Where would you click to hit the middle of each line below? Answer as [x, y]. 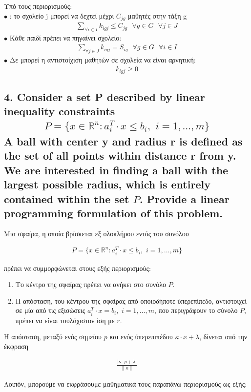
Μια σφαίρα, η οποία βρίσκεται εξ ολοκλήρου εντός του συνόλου [96, 233]
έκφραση [16, 346]
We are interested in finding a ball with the [116, 170]
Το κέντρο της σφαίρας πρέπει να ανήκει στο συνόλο [91, 284]
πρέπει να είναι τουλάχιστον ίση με [65, 320]
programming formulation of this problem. [114, 213]
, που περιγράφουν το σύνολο [196, 310]
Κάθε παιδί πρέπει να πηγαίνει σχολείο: [65, 37]
